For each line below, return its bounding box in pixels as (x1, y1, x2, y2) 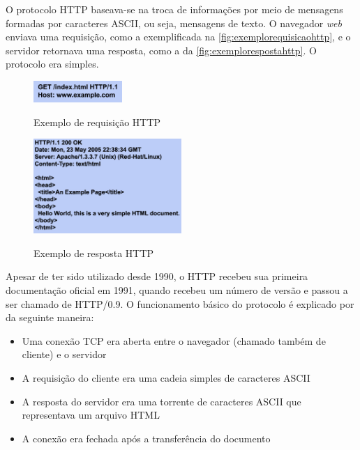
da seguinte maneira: (6, 310, 94, 325)
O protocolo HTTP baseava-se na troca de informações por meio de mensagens (6, 2, 343, 16)
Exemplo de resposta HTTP (33, 245, 154, 260)
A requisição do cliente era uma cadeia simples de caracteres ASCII (22, 370, 310, 385)
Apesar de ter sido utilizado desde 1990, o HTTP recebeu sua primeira (6, 269, 308, 284)
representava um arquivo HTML (22, 408, 160, 422)
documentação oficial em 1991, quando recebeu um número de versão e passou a (6, 283, 348, 297)
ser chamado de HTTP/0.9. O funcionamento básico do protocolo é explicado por (6, 296, 354, 311)
